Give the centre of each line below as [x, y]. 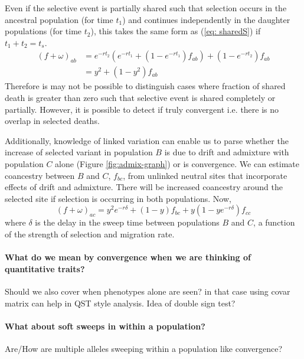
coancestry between [40, 175]
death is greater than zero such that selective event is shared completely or [140, 98]
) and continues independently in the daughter [206, 19]
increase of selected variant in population [79, 152]
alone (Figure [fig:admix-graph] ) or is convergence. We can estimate [177, 164]
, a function [274, 222]
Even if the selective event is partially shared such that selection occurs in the [146, 8]
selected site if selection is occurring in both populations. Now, [118, 198]
